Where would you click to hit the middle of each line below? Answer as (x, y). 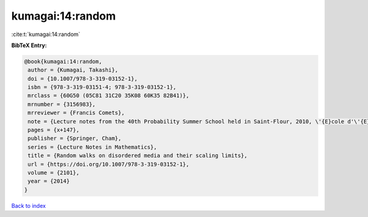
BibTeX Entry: (29, 45)
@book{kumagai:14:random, (63, 61)
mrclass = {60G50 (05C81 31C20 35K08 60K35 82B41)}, (109, 96)
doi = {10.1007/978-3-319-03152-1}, (83, 79)
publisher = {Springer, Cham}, (75, 138)
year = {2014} (49, 181)
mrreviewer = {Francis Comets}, (76, 113)
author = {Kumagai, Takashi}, (73, 70)
